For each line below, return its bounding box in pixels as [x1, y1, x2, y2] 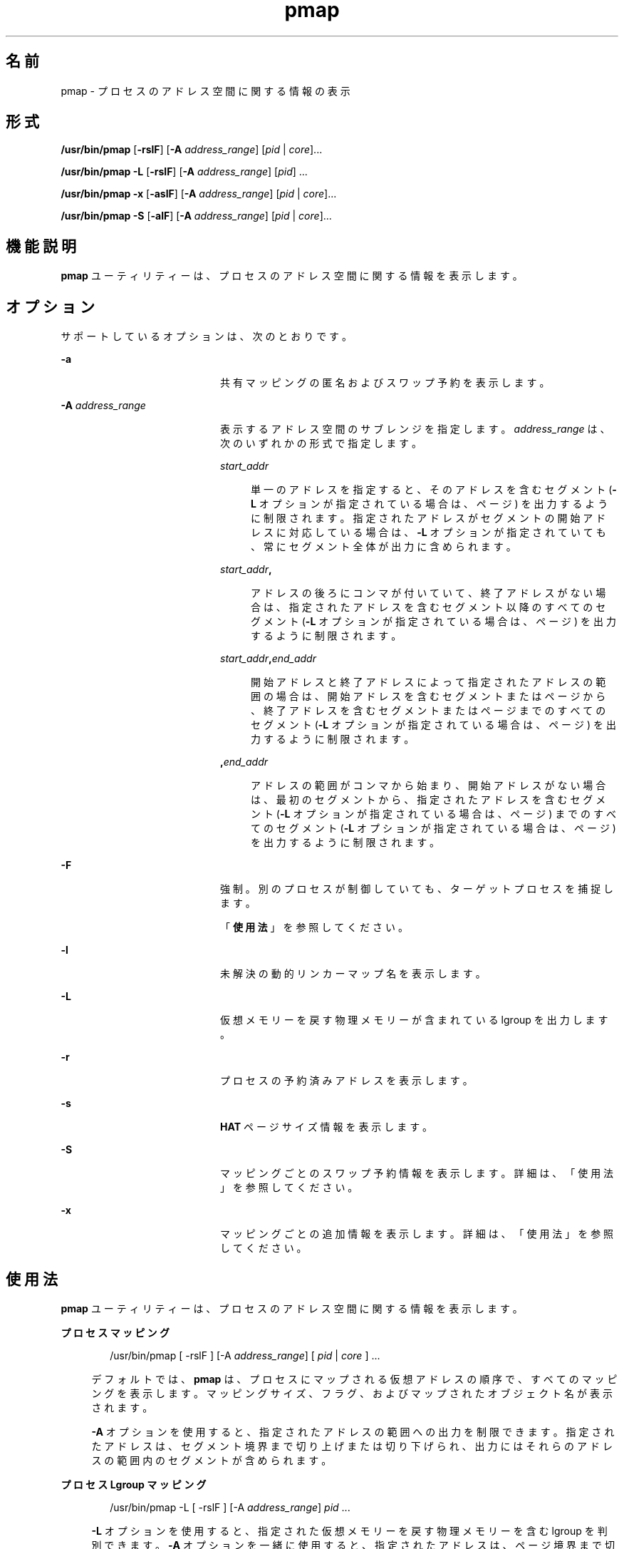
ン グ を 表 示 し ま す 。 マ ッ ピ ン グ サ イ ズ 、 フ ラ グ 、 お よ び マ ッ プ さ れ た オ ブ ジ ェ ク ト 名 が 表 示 [91, 1386, 613, 1399]
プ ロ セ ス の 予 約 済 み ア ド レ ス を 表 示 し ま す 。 [220, 1074, 473, 1087]
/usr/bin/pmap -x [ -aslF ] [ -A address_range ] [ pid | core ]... [61, 187, 337, 200]
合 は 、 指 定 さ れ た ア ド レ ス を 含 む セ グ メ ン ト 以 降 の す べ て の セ [251, 601, 606, 614]
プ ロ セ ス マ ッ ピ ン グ [61, 1326, 170, 1339]
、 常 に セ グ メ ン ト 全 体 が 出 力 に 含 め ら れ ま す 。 [251, 540, 516, 553]
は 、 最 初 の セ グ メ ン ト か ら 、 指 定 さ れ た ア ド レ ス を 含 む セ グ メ [251, 793, 606, 806]
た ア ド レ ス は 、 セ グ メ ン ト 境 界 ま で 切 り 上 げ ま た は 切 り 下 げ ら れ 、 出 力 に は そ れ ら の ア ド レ [91, 1439, 613, 1452]
